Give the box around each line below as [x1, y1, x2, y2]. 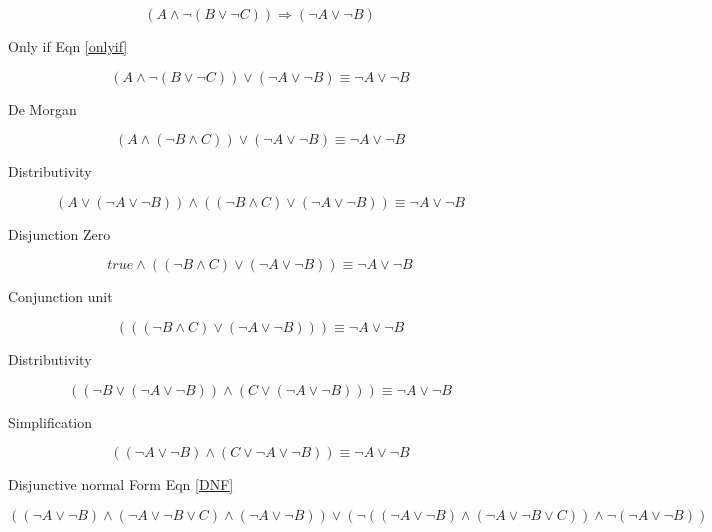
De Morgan [8, 98, 77, 119]
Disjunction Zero [8, 223, 111, 244]
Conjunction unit [8, 286, 113, 307]
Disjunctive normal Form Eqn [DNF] [8, 474, 234, 495]
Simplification [8, 411, 93, 432]
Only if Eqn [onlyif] [8, 36, 128, 56]
